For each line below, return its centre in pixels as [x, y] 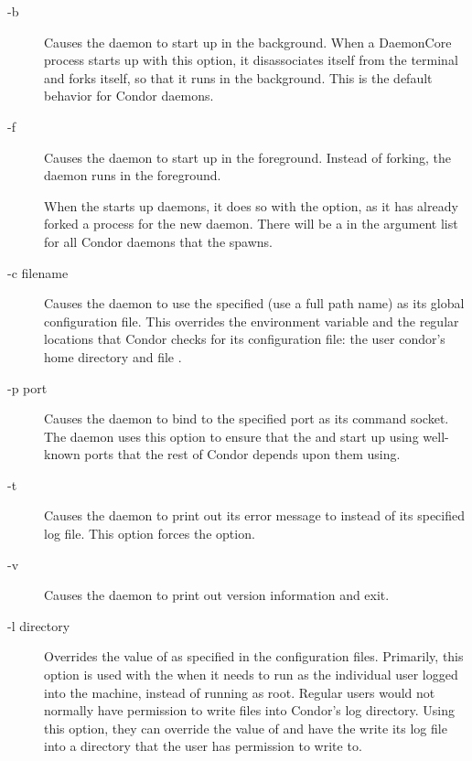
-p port [27, 387]
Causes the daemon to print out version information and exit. [217, 595]
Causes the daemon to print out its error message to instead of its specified [254, 515]
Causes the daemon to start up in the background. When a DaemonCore [248, 42]
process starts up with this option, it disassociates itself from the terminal [251, 60]
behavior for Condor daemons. [129, 96]
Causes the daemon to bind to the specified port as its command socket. [247, 418]
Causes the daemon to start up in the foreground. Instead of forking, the [247, 157]
